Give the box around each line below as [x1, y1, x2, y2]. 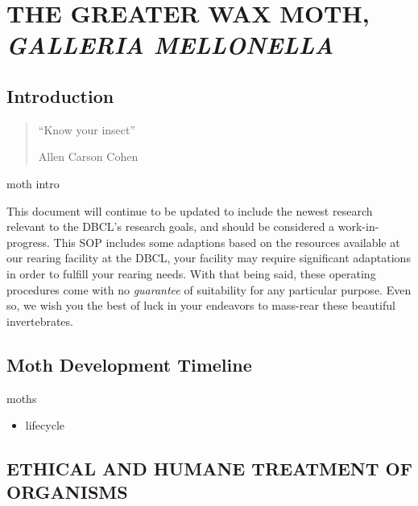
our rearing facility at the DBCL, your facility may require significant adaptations [6, 249, 411, 266]
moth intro [6, 175, 60, 191]
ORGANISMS [6, 479, 128, 504]
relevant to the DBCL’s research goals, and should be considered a [6, 218, 335, 235]
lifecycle [25, 417, 65, 434]
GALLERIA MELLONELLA [6, 28, 334, 62]
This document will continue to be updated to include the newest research [6, 202, 373, 219]
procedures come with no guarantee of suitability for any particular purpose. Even [6, 281, 412, 298]
